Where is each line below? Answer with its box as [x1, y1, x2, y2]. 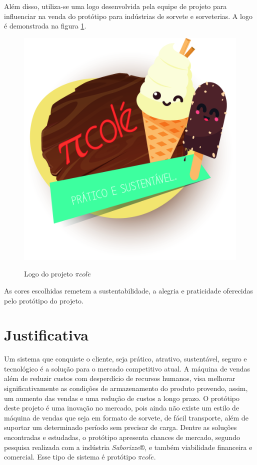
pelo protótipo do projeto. [4, 295, 83, 305]
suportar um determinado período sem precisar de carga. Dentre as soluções [4, 422, 237, 432]
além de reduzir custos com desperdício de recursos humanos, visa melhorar [4, 373, 235, 383]
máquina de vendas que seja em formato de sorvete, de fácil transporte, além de [4, 412, 248, 422]
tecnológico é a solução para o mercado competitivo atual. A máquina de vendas [4, 363, 250, 373]
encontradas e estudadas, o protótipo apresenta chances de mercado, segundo [4, 431, 240, 442]
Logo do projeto [24, 268, 73, 279]
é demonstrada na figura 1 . [4, 20, 86, 31]
